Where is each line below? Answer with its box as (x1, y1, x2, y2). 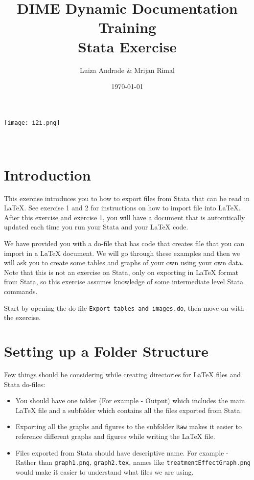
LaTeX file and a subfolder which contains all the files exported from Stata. (15, 405, 242, 415)
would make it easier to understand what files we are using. (15, 466, 194, 477)
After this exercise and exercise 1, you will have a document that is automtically (4, 212, 245, 222)
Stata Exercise (78, 36, 177, 56)
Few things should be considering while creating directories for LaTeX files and (4, 369, 241, 379)
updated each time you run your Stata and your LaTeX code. (4, 222, 188, 232)
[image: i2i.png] (4, 119, 60, 126)
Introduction (4, 164, 91, 184)
